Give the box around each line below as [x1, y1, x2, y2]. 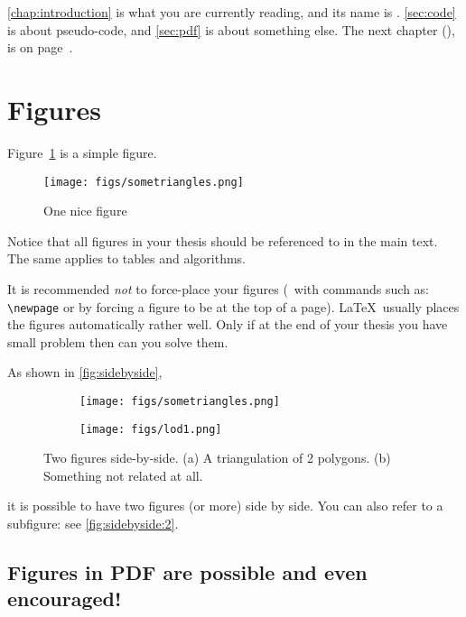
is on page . [7, 38, 73, 57]
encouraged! [7, 585, 122, 612]
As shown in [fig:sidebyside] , [7, 363, 163, 382]
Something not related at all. [43, 465, 203, 484]
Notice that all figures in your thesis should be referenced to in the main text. [7, 231, 438, 250]
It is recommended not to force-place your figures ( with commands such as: [7, 279, 429, 298]
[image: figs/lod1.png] [79, 422, 222, 436]
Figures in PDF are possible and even [7, 558, 368, 586]
